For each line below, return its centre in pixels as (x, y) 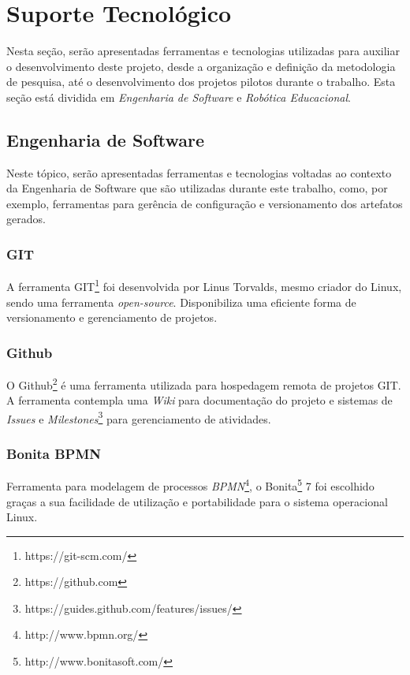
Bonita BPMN (54, 453)
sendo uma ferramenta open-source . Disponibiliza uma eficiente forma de (181, 302)
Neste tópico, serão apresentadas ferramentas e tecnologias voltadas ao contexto (199, 172)
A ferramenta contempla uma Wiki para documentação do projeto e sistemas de (199, 400)
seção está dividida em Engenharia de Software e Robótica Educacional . (179, 97)
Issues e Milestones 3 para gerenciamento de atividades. (139, 417)
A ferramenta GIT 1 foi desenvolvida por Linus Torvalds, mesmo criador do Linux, (204, 285)
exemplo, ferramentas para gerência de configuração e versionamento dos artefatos (205, 203)
